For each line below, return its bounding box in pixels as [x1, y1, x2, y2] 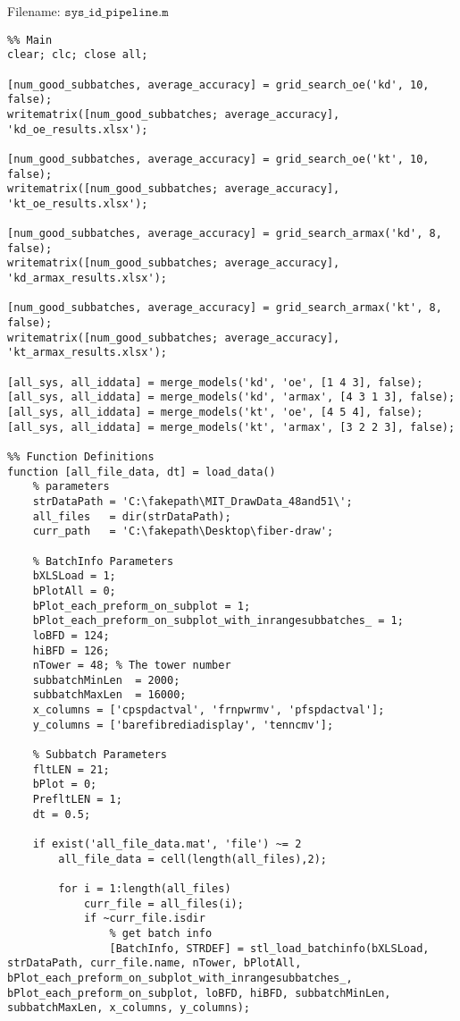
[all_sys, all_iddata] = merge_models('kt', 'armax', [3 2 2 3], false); [7, 420, 456, 434]
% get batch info [109, 926, 213, 940]
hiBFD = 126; [32, 644, 110, 657]
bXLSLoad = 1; [32, 570, 116, 583]
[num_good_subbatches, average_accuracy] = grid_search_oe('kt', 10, [7, 152, 430, 165]
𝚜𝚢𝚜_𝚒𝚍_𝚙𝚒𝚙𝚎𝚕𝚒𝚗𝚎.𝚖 [64, 6, 169, 19]
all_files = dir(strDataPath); [32, 510, 231, 523]
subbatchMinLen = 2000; [32, 673, 180, 687]
